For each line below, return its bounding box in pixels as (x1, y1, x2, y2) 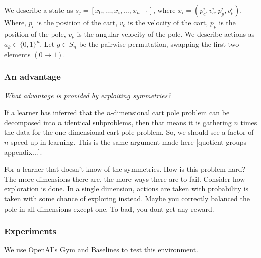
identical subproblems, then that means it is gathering (64, 117, 232, 127)
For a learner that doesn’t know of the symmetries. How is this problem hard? (4, 164, 246, 174)
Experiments (4, 225, 56, 237)
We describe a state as (4, 5, 73, 15)
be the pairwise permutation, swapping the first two (79, 39, 239, 49)
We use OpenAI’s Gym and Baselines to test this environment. (4, 244, 198, 255)
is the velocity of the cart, (128, 17, 208, 27)
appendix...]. (4, 146, 42, 157)
